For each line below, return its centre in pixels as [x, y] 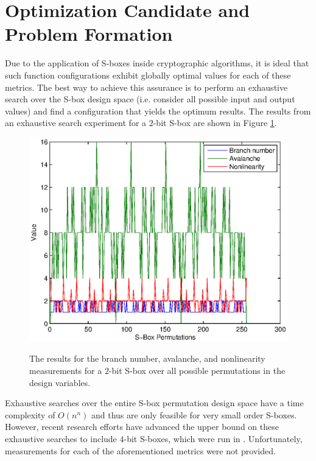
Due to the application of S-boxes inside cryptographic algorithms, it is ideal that [157, 63]
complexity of [30, 414]
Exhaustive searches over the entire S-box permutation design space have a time [154, 403]
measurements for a [66, 371]
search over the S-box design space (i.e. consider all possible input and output [150, 99]
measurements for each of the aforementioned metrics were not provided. [140, 450]
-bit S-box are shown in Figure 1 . [215, 123]
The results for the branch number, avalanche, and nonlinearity [147, 358]
